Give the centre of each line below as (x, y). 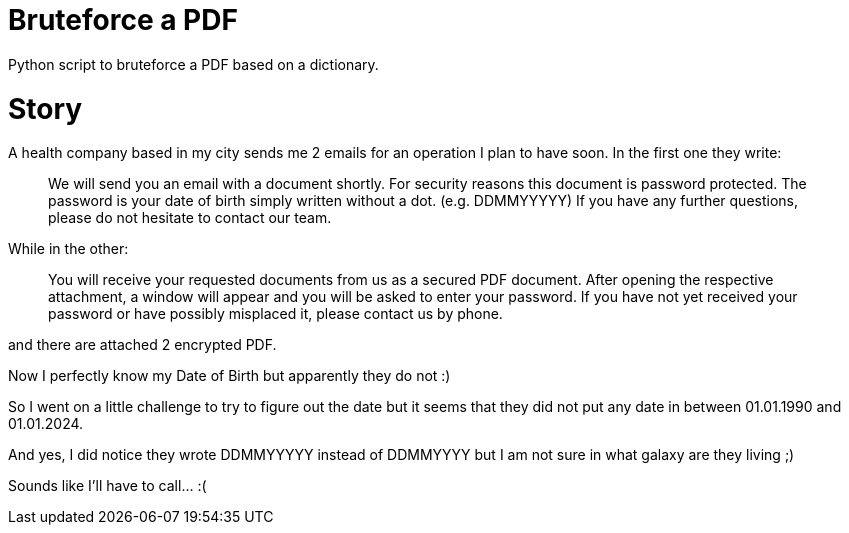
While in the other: (68, 249)
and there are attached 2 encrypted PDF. (142, 345)
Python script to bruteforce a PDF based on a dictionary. (193, 64)
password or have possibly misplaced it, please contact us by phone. (275, 314)
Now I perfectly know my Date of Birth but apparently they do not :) (229, 376)
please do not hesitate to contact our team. (190, 218)
